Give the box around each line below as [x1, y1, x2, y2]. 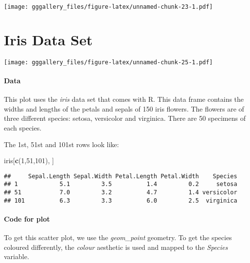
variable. [4, 251, 29, 262]
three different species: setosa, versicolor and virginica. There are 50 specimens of [4, 113, 246, 123]
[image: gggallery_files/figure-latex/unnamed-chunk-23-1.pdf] [4, 3, 213, 10]
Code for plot [4, 214, 50, 224]
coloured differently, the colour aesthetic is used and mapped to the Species [4, 242, 228, 252]
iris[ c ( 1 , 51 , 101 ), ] [4, 155, 54, 166]
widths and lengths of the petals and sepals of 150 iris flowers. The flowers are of [4, 103, 244, 113]
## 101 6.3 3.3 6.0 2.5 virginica [4, 197, 237, 204]
